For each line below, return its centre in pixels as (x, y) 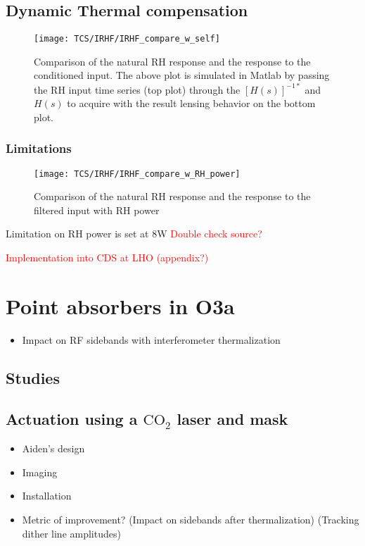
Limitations (39, 148)
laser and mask (232, 419)
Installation (47, 496)
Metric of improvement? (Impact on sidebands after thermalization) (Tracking (191, 520)
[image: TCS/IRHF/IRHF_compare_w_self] (127, 39)
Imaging (40, 472)
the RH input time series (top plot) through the (137, 89)
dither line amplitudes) (71, 533)
